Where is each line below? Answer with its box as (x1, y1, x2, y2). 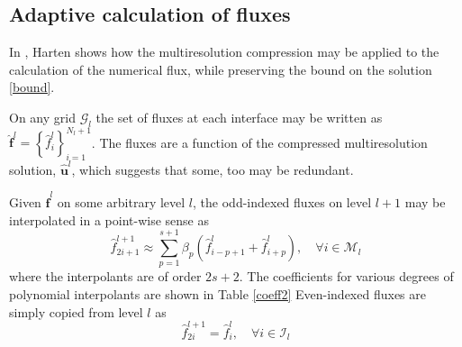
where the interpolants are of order (9, 267, 202, 286)
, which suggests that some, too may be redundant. (71, 160, 354, 178)
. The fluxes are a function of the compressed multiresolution (91, 132, 428, 151)
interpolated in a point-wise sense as (9, 210, 209, 229)
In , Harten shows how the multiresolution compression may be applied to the (9, 42, 439, 61)
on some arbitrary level (57, 193, 186, 212)
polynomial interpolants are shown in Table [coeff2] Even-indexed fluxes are (9, 285, 426, 304)
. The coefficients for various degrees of (239, 267, 454, 286)
